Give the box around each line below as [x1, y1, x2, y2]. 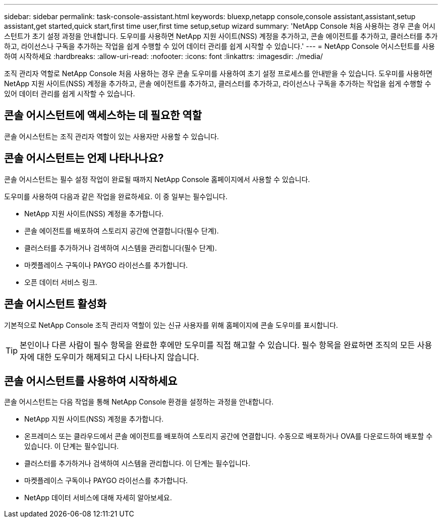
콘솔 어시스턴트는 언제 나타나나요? [4, 152, 164, 165]
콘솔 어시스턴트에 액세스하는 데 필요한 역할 [4, 109, 202, 122]
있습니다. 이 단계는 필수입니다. [24, 442, 119, 451]
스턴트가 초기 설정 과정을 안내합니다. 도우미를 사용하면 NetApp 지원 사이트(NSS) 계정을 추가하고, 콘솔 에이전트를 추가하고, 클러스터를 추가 [4, 32, 438, 40]
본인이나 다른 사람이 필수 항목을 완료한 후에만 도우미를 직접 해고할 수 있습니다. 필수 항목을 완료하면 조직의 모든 [20, 339, 415, 350]
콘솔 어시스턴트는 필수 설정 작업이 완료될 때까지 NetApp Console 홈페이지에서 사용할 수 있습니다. [4, 175, 310, 184]
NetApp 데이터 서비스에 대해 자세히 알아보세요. [24, 493, 172, 502]
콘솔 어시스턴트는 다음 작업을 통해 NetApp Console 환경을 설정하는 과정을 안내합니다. [4, 397, 274, 407]
